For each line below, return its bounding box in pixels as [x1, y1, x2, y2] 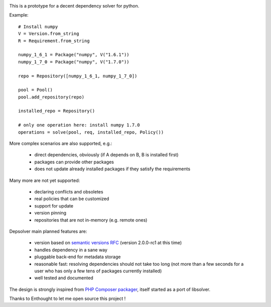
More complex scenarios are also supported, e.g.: [9, 141, 112, 147]
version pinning [34, 210, 67, 216]
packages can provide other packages [34, 159, 114, 165]
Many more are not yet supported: [9, 177, 80, 183]
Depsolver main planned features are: [9, 228, 87, 234]
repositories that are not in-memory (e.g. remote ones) [34, 217, 148, 223]
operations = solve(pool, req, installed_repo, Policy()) [18, 129, 164, 135]
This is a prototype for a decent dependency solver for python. [9, 3, 140, 9]
